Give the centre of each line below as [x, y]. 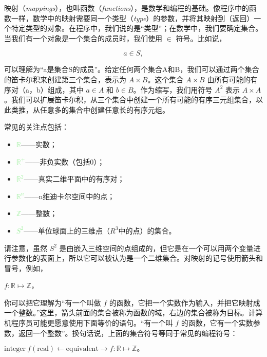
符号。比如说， [201, 38]
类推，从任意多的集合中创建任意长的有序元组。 [90, 109]
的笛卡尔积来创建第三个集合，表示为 [65, 79]
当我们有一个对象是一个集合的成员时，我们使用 [83, 38]
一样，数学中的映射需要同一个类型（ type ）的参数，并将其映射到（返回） [132, 18]
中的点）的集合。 [147, 230]
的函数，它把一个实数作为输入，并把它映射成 [185, 302]
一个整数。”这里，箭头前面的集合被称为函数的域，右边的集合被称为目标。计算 [133, 313]
